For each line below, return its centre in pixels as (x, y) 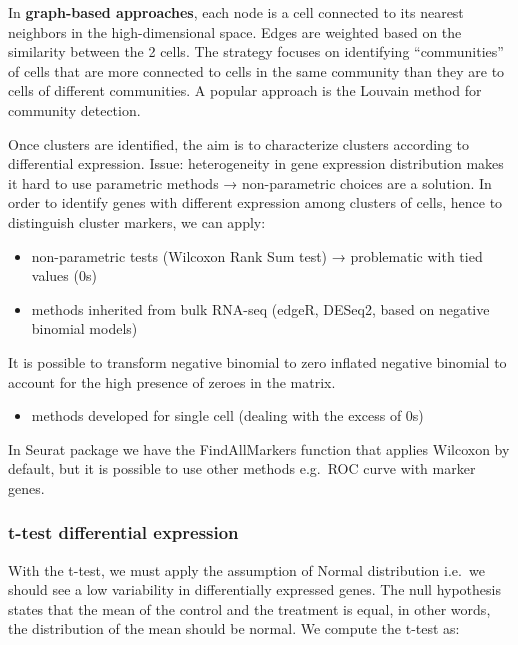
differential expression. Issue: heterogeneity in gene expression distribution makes (256, 163)
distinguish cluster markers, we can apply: (137, 221)
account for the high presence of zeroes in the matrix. (172, 381)
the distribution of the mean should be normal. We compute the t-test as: (234, 628)
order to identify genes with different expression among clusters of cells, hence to (255, 202)
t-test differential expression (123, 532)
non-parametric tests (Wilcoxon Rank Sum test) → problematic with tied (257, 255)
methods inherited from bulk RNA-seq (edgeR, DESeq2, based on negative (260, 308)
